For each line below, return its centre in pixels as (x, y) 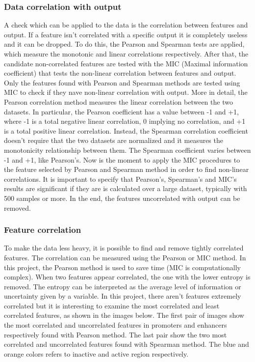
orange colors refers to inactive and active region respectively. (96, 353)
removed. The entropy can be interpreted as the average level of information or (123, 286)
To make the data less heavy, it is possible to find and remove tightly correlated (124, 248)
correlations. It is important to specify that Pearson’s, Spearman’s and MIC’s (120, 179)
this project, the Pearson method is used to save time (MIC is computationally (122, 267)
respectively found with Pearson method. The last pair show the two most (115, 334)
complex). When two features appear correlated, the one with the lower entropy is (127, 277)
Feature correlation (43, 230)
